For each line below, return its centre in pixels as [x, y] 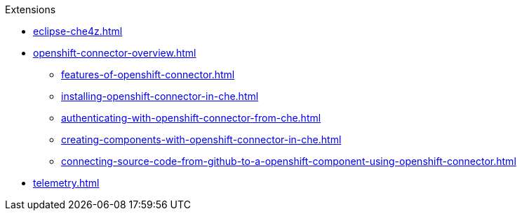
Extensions [31, 9]
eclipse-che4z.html [78, 31]
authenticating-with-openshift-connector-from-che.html [191, 118]
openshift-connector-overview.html [115, 53]
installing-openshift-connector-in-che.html [160, 96]
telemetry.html [66, 183]
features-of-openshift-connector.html [148, 74]
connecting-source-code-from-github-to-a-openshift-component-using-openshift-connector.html [289, 161]
